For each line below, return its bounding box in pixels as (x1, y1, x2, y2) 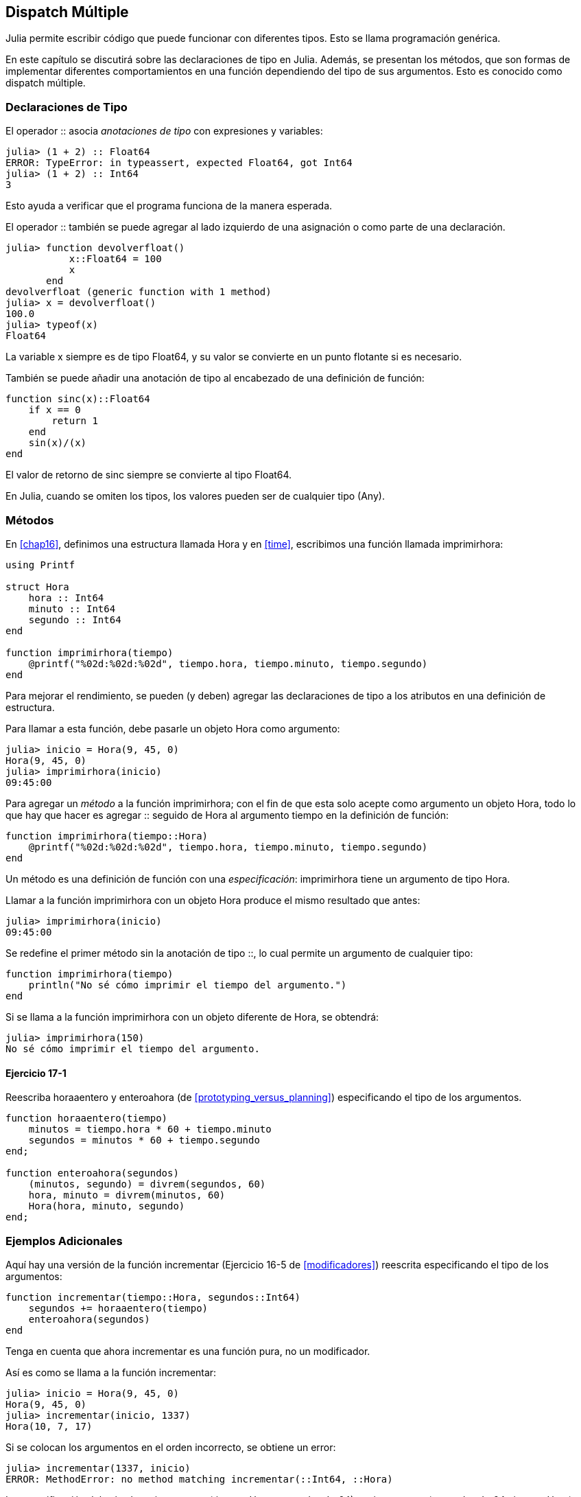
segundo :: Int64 (28, 614, 121, 625)
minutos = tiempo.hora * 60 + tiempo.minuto (28, 1124, 272, 1135)
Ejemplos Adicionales (5, 1233, 123, 1248)
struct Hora (5, 581, 69, 592)
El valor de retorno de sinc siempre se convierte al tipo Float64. (5, 469, 292, 481)
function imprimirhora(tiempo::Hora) (5, 830, 209, 842)
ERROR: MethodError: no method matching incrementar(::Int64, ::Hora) (5, 1473, 393, 1485)
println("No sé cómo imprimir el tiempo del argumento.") (28, 979, 347, 990)
